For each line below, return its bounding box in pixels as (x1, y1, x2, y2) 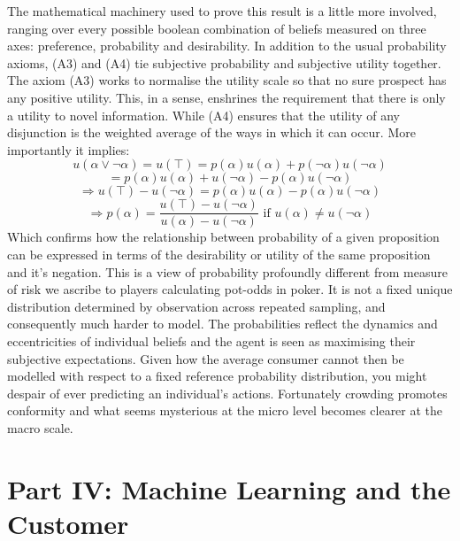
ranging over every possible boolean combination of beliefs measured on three (7, 19, 426, 37)
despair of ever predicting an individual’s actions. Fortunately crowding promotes (7, 383, 448, 402)
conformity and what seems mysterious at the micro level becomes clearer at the (7, 401, 443, 420)
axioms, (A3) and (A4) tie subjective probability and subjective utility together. (7, 53, 441, 72)
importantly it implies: (7, 140, 130, 158)
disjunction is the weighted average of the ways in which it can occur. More (7, 123, 416, 142)
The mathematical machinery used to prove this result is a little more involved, (7, 2, 437, 19)
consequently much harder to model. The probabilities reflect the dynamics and (7, 314, 438, 333)
